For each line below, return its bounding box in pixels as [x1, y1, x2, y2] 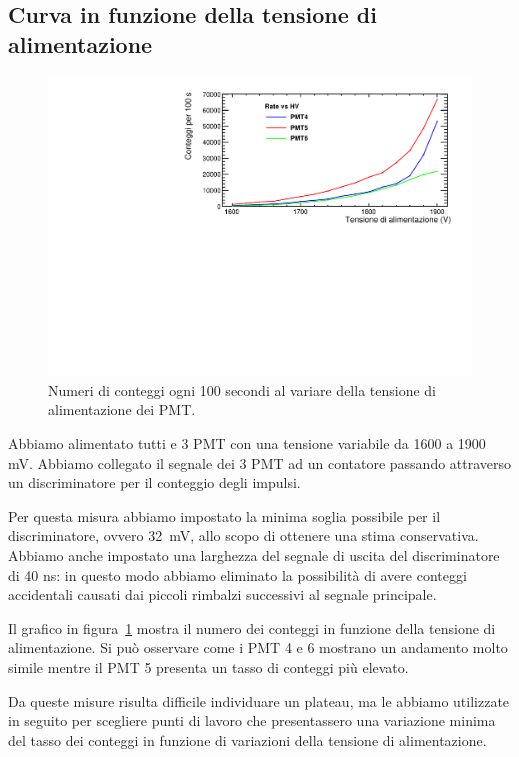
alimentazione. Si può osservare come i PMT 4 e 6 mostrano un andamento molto [8, 637, 508, 658]
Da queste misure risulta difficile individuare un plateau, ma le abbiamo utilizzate [8, 690, 510, 711]
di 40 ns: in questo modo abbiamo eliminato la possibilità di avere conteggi [8, 564, 467, 585]
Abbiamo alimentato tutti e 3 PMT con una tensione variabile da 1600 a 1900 [8, 433, 486, 454]
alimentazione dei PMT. [48, 399, 196, 420]
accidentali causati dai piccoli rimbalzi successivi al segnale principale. [8, 584, 437, 605]
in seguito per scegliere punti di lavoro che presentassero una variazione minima [8, 710, 496, 731]
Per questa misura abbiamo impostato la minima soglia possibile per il [8, 505, 441, 526]
